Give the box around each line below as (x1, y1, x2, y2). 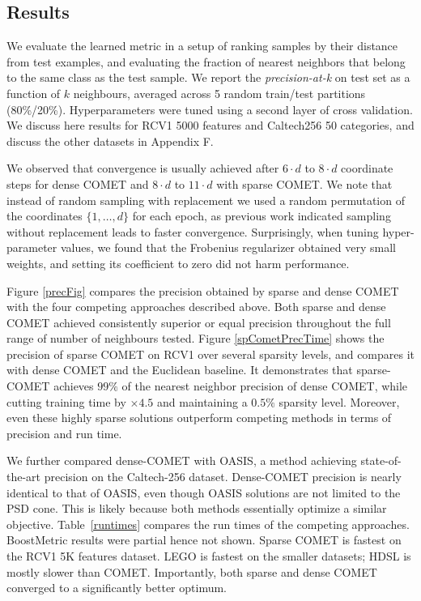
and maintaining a (156, 393, 248, 410)
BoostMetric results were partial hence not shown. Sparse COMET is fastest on (6, 531, 402, 548)
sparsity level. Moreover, (279, 393, 400, 410)
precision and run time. (6, 424, 122, 441)
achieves (53, 377, 94, 394)
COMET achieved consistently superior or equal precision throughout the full (6, 313, 391, 330)
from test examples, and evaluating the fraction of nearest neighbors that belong (6, 53, 406, 70)
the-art (6, 468, 41, 485)
